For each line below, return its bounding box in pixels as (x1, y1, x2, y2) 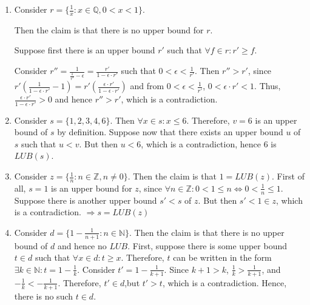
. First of (272, 170, 305, 183)
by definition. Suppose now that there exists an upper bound (57, 126, 283, 138)
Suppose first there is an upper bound (14, 44, 155, 56)
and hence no (57, 239, 107, 252)
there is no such (14, 289, 73, 302)
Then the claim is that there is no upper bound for (14, 23, 204, 36)
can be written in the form (173, 251, 272, 264)
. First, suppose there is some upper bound (127, 239, 288, 252)
